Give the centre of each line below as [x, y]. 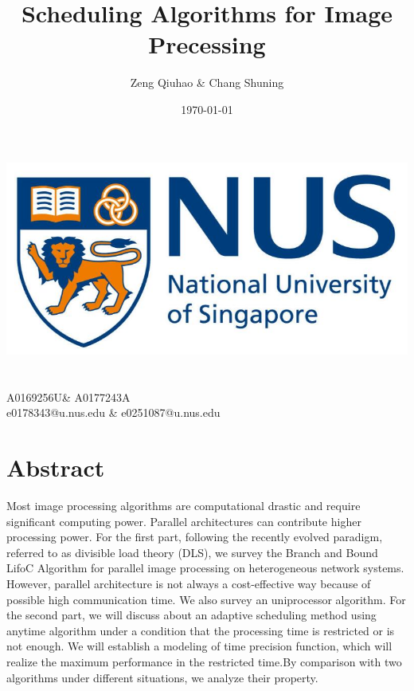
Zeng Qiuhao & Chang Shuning [207, 82]
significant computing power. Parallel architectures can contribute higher [184, 521]
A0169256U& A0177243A [68, 397]
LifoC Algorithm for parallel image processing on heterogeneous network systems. [205, 568]
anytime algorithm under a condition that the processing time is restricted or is [201, 630]
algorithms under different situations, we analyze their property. [162, 677]
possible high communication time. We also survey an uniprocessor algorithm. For [206, 599]
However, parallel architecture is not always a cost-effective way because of [189, 584]
